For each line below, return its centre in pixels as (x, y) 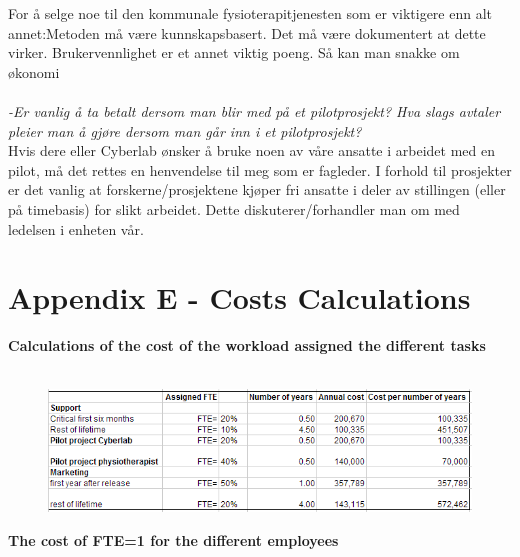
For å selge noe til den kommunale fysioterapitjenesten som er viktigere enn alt (250, 13)
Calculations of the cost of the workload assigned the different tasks (247, 345)
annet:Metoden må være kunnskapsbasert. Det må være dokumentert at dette (247, 32)
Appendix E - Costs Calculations (239, 297)
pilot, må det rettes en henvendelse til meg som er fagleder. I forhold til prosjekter (260, 169)
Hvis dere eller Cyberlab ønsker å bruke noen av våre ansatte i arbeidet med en (251, 150)
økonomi (34, 71)
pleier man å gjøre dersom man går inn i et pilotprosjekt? (185, 130)
